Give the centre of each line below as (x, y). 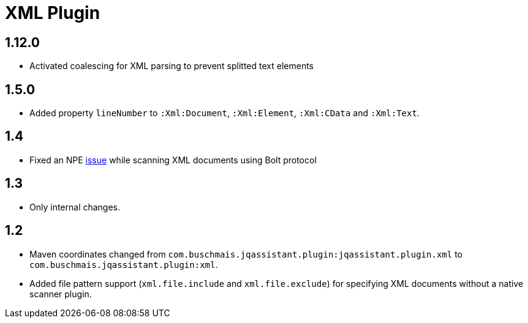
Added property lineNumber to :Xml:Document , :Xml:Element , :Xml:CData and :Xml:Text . (224, 113)
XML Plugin (53, 13)
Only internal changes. (75, 207)
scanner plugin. (61, 294)
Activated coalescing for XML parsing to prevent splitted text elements (172, 66)
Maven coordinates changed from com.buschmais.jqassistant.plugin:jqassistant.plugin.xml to (246, 254)
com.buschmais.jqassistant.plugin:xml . (124, 264)
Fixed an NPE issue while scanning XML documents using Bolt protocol (173, 160)
